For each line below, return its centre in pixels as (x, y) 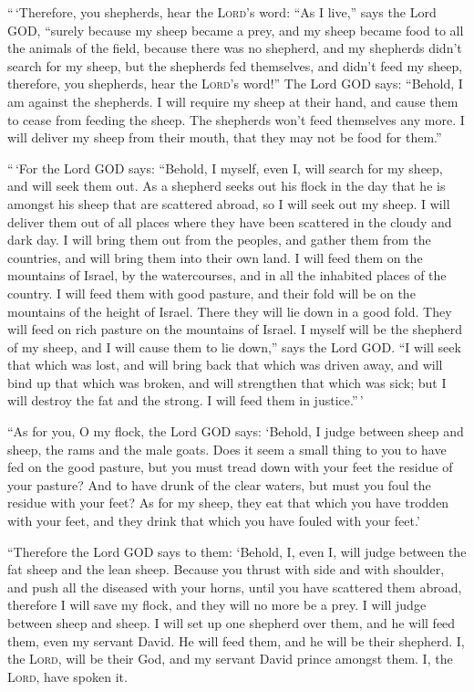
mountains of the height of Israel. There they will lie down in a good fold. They (230, 311)
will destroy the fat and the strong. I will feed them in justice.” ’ (185, 400)
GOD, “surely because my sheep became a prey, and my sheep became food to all (236, 30)
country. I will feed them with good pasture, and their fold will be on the (211, 293)
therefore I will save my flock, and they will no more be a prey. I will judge (217, 605)
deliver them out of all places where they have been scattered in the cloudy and (230, 221)
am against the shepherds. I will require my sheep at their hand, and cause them (233, 101)
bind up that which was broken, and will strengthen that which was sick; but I (227, 382)
